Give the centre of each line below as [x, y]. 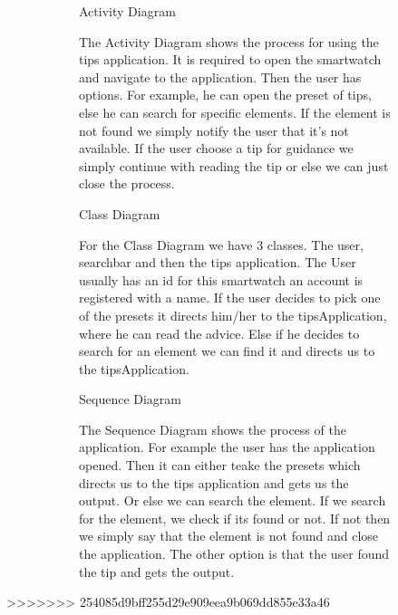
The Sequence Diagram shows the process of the [213, 429]
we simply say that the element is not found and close [229, 536]
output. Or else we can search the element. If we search [233, 500]
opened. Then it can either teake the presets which [220, 465]
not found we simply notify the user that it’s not [214, 130]
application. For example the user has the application [227, 447]
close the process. [127, 183]
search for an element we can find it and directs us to [227, 351]
